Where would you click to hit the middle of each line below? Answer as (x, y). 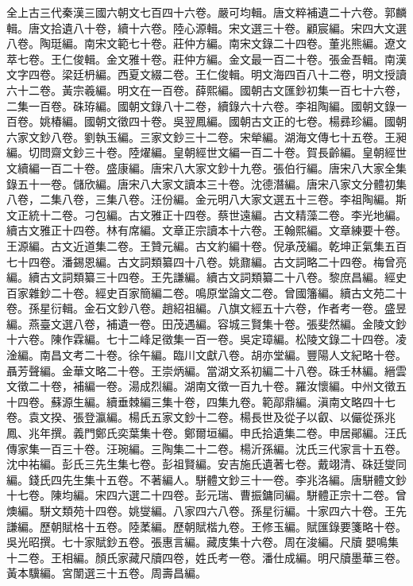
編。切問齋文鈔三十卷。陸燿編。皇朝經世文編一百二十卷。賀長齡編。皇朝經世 (206, 152)
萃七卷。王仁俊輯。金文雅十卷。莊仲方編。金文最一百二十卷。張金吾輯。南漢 (206, 58)
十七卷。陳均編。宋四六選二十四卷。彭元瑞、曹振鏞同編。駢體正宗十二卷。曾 (206, 495)
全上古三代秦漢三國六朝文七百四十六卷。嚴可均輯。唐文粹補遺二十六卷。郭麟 (206, 12)
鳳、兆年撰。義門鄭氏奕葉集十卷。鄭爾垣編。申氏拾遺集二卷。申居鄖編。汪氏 (206, 433)
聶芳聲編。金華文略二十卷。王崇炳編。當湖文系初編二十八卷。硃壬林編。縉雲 (206, 370)
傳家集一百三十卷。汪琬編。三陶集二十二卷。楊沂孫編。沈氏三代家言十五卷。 (206, 448)
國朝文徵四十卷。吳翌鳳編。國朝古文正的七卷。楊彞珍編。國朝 (245, 121)
